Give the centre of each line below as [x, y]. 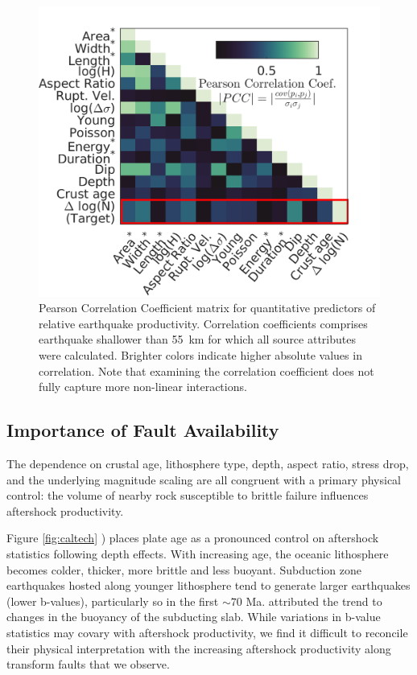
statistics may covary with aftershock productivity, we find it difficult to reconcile [207, 632]
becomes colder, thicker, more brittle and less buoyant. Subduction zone [184, 569]
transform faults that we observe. [88, 664]
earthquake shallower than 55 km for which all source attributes [197, 339]
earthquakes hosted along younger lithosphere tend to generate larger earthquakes [208, 585]
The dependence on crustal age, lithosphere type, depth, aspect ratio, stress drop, [208, 463]
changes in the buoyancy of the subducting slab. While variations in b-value [194, 617]
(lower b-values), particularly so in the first [113, 601]
